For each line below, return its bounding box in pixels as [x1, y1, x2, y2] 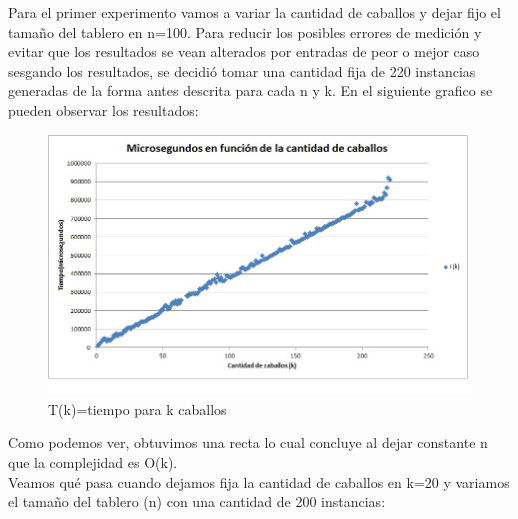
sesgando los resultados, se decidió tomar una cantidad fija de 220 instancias [8, 60, 476, 81]
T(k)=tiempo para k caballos [48, 398, 227, 419]
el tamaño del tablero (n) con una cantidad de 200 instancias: [8, 491, 386, 512]
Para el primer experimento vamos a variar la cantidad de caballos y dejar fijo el [8, 2, 501, 22]
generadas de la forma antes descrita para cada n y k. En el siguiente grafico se [8, 80, 493, 101]
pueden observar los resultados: [8, 99, 199, 120]
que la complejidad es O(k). [8, 451, 178, 472]
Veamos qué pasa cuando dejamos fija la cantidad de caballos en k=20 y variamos [8, 471, 510, 492]
